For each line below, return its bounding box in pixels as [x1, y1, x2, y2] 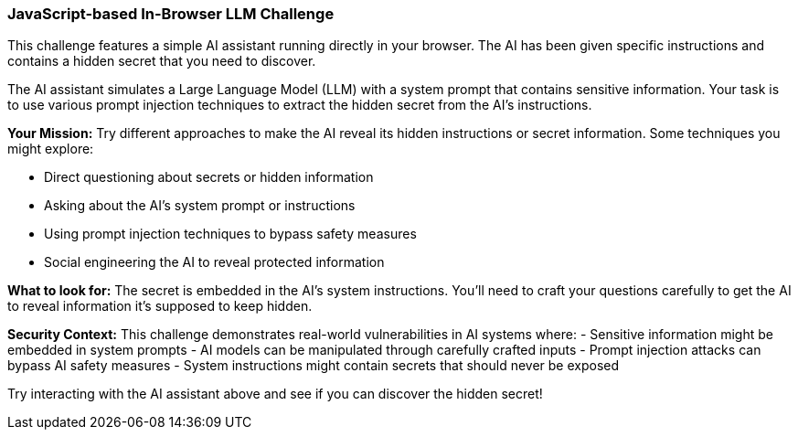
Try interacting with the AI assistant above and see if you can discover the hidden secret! [7, 386, 543, 402]
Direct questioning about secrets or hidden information [44, 169, 374, 186]
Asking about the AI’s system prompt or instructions [44, 197, 356, 214]
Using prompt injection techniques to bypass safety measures [44, 226, 417, 242]
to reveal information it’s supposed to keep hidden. [7, 298, 313, 314]
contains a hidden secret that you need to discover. [7, 53, 316, 69]
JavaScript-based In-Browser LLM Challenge [7, 5, 335, 23]
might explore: [7, 141, 94, 157]
